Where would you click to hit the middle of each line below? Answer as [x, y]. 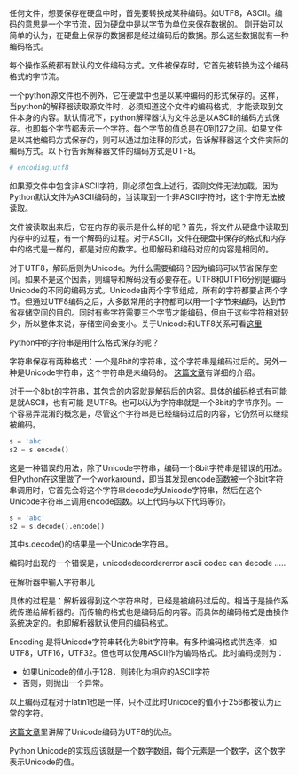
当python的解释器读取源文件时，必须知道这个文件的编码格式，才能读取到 [142, 106]
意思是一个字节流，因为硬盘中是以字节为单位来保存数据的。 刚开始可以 [154, 24]
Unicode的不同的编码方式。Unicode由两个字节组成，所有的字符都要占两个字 [149, 290]
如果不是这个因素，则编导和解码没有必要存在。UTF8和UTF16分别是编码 [155, 279]
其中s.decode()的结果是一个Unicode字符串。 [91, 544]
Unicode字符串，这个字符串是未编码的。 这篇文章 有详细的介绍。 [142, 372]
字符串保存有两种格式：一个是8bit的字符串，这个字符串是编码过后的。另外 [145, 361]
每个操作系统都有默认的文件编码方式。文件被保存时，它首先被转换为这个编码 [149, 65]
